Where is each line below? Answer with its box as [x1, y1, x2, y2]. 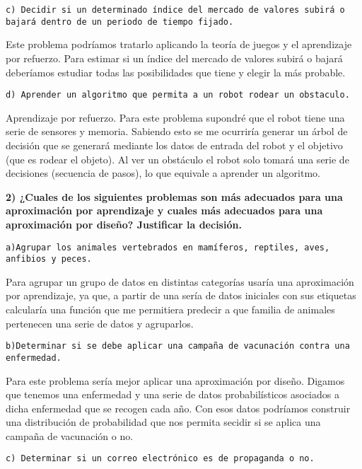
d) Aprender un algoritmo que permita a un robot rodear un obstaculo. [6, 90, 350, 100]
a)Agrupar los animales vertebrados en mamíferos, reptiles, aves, [6, 242, 330, 253]
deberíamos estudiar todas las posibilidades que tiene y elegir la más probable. [6, 64, 346, 79]
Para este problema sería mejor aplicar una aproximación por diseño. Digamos [6, 373, 345, 388]
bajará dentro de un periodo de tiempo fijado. [6, 16, 234, 27]
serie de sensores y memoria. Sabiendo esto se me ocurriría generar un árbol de [6, 124, 348, 139]
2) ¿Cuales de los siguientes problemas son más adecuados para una [6, 189, 343, 204]
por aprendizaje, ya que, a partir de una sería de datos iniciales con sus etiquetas [6, 288, 356, 303]
